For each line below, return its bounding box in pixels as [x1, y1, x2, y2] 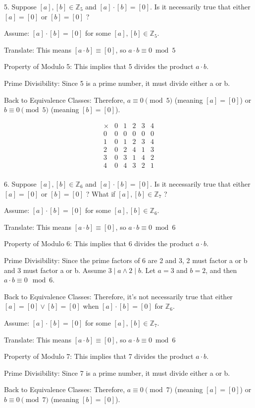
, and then [205, 265, 237, 275]
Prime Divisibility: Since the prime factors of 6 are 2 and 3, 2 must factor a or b [4, 255, 248, 265]
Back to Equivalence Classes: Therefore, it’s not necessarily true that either [4, 291, 233, 301]
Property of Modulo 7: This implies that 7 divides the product [4, 351, 194, 361]
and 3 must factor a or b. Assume [4, 265, 106, 275]
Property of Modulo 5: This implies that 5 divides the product [4, 61, 194, 71]
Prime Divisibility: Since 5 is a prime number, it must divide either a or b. [4, 77, 230, 88]
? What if [86, 188, 115, 199]
